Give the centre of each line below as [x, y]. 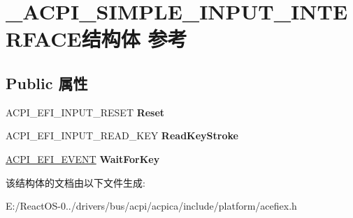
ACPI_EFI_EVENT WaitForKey [83, 158]
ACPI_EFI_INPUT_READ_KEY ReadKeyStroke [122, 135]
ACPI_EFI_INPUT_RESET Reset [85, 112]
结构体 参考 [134, 39]
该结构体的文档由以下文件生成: [75, 182]
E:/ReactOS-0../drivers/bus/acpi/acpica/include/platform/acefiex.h [151, 206]
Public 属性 [47, 83]
